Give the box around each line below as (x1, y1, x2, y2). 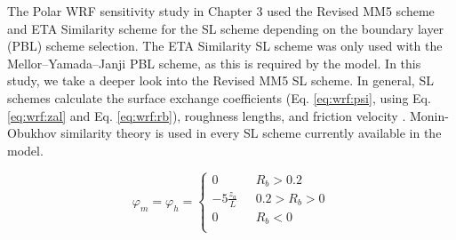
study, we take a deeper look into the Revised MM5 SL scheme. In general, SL (7, 71, 434, 90)
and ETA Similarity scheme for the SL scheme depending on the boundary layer (7, 19, 444, 37)
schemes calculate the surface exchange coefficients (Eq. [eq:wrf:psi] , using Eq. (7, 88, 431, 107)
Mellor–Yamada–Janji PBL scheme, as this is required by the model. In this (7, 53, 421, 72)
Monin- (409, 106, 449, 124)
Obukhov (7, 124, 57, 142)
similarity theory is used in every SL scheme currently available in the (60, 124, 442, 142)
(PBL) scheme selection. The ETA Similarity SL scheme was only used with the (7, 36, 443, 55)
